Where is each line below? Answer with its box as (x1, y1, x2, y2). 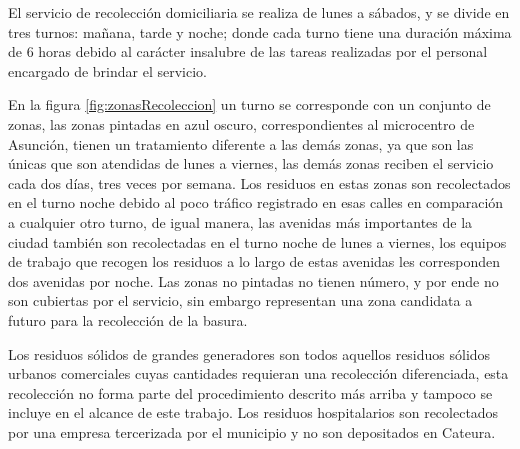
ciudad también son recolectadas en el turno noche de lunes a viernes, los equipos (8, 231, 507, 252)
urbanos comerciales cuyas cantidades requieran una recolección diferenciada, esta (8, 363, 509, 384)
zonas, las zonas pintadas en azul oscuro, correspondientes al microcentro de (8, 113, 475, 134)
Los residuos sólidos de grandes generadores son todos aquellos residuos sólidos (8, 343, 491, 364)
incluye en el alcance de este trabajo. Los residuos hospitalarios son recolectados (8, 402, 499, 423)
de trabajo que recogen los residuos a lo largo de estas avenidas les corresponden (8, 251, 500, 272)
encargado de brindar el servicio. (8, 60, 207, 81)
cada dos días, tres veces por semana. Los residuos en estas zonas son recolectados (8, 172, 511, 193)
